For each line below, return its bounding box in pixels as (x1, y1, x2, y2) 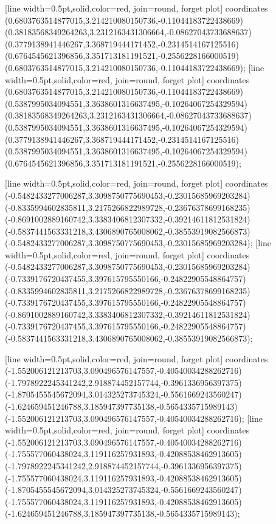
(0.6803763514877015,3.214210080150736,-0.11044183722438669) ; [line (5, 61, 264, 74)
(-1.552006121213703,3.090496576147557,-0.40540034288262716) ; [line (5, 412, 263, 424)
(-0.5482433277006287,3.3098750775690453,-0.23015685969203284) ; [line (5, 236, 271, 249)
